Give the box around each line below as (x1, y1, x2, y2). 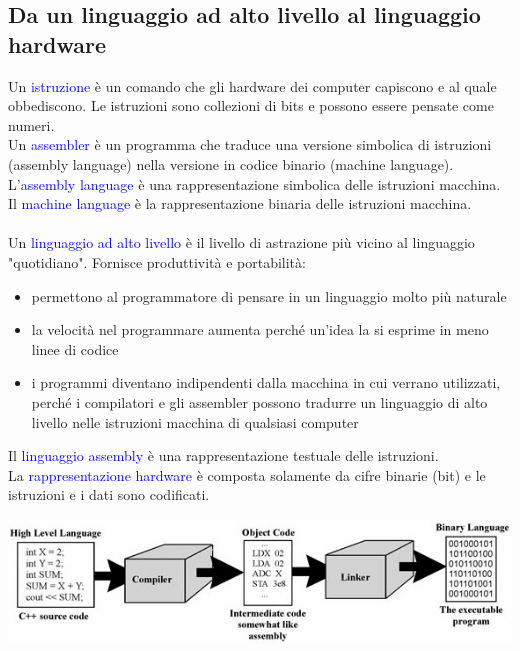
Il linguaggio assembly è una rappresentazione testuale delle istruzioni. (8, 445, 439, 466)
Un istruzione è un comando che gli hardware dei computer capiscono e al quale (8, 75, 497, 96)
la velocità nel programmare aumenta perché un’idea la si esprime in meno (31, 319, 489, 340)
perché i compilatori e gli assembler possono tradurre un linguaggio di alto (31, 391, 488, 412)
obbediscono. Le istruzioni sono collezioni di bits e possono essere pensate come (8, 95, 494, 116)
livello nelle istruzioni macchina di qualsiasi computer (31, 411, 359, 432)
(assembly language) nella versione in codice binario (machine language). (8, 153, 454, 174)
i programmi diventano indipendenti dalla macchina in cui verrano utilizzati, (31, 372, 501, 393)
